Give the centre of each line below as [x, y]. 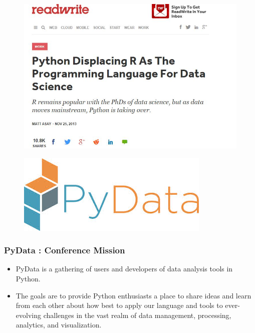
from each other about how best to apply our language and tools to [119, 305]
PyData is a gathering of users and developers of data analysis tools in [124, 269]
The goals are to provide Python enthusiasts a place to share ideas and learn [134, 295]
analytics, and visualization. [59, 325]
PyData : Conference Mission [65, 250]
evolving [28, 315]
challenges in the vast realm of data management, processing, [137, 315]
